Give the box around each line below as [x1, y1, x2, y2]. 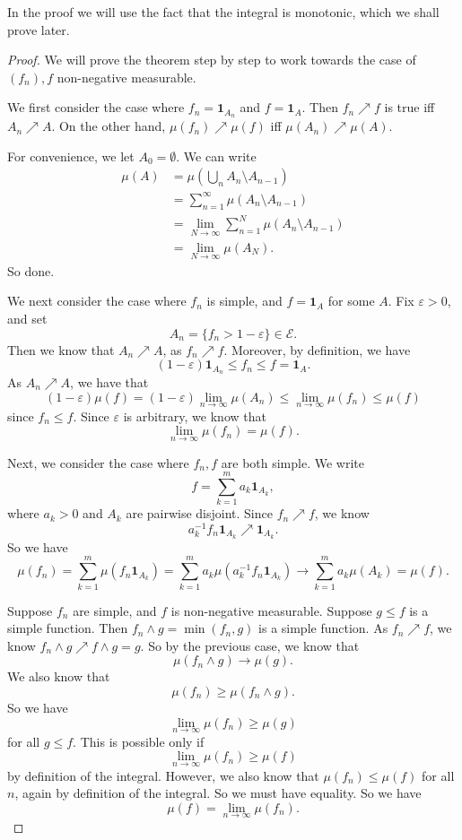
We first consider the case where [7, 98, 185, 117]
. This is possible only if [73, 732, 205, 750]
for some [327, 291, 375, 310]
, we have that [70, 373, 149, 392]
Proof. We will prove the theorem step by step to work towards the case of [7, 50, 416, 69]
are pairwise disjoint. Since [126, 504, 273, 523]
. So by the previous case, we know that [140, 636, 360, 654]
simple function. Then [7, 619, 128, 637]
